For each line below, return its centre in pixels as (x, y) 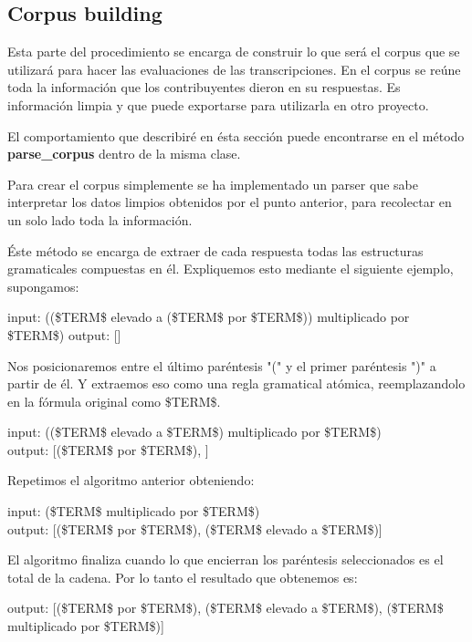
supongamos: (43, 286)
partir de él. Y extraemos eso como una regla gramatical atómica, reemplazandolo (236, 383)
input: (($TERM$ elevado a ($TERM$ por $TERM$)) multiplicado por (209, 317)
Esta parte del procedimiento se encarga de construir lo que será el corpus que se (234, 52)
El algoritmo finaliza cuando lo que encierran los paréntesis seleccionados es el (226, 559)
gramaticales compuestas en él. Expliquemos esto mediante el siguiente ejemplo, (231, 269)
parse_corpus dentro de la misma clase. (124, 154)
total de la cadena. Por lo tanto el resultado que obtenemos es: (183, 577)
